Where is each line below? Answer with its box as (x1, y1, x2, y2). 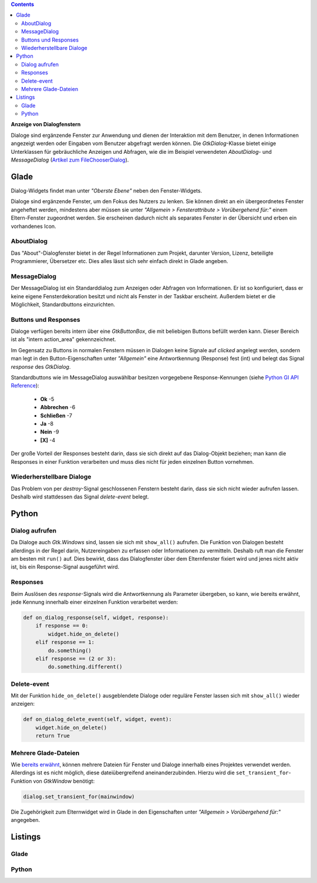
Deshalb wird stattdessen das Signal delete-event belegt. (11, 493, 149, 500)
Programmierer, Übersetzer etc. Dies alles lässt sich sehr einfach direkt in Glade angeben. (11, 258, 228, 265)
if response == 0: (35, 622, 89, 629)
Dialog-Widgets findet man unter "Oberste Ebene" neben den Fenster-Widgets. (11, 187, 203, 194)
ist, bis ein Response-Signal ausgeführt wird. (11, 564, 120, 571)
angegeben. (11, 817, 41, 824)
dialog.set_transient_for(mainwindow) (23, 793, 135, 800)
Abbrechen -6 (40, 404, 76, 411)
